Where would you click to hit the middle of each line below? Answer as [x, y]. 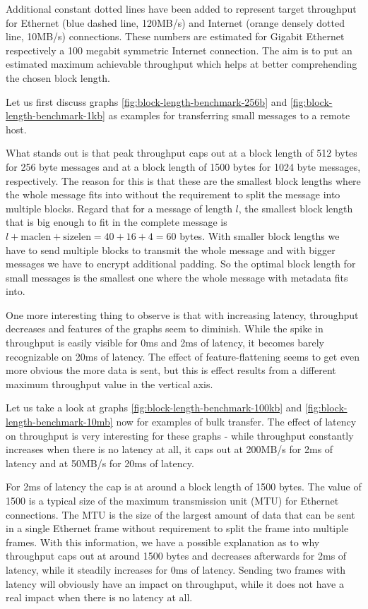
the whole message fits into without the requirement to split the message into [173, 194]
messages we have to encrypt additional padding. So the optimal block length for [181, 264]
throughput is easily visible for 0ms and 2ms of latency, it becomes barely [165, 343]
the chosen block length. [58, 77]
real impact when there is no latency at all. [99, 597]
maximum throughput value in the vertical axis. [109, 384]
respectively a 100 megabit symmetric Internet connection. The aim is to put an [179, 50]
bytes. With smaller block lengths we [260, 235]
